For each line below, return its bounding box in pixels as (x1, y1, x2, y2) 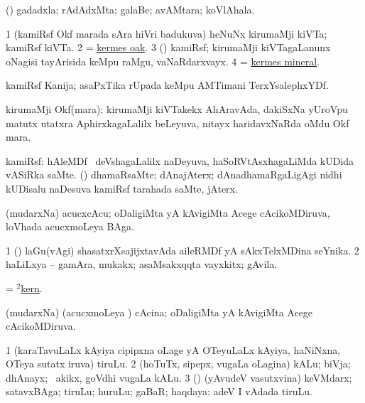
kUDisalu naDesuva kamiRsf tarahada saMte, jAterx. (6, 181, 238, 195)
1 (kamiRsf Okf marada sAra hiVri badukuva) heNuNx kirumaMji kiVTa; (6, 26, 327, 41)
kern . (21, 280, 43, 295)
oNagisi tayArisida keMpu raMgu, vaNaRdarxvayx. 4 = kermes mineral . (6, 53, 320, 68)
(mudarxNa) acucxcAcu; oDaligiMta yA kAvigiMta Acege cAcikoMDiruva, (6, 205, 330, 220)
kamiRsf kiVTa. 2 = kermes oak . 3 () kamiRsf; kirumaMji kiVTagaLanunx (6, 40, 331, 55)
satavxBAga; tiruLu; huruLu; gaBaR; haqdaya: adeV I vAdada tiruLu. (6, 384, 312, 399)
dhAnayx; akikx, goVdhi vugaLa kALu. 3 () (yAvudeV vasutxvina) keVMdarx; (6, 370, 352, 385)
